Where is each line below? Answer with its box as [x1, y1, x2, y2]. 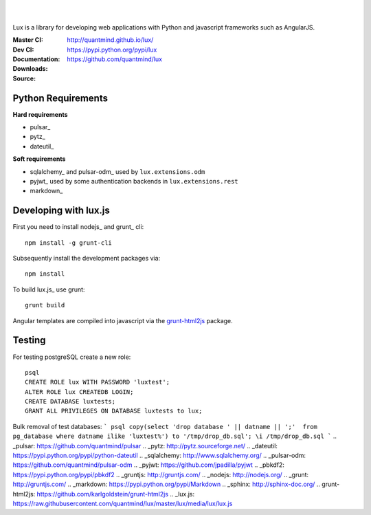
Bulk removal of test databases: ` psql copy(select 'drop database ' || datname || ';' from [12, 422, 317, 430]
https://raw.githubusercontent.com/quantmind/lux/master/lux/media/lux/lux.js [12, 499, 233, 507]
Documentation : [12, 55, 60, 63]
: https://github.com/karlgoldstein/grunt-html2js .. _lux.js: [33, 490, 195, 498]
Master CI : [12, 36, 44, 44]
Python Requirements [12, 92, 108, 104]
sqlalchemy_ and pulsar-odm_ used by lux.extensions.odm [30, 167, 205, 175]
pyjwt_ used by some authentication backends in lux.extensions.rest [30, 177, 238, 185]
